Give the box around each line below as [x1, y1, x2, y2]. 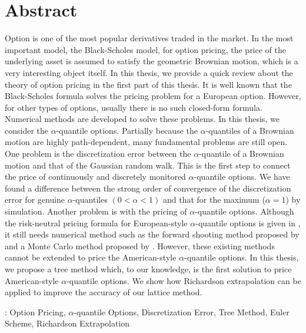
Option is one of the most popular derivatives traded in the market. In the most [5, 32, 294, 44]
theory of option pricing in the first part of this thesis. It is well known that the [5, 78, 292, 90]
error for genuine [5, 193, 65, 206]
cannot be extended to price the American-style [5, 251, 177, 263]
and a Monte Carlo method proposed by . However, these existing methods [5, 239, 275, 252]
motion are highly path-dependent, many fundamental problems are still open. [5, 136, 288, 148]
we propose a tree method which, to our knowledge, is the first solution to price [5, 263, 292, 275]
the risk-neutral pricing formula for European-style [5, 216, 188, 229]
